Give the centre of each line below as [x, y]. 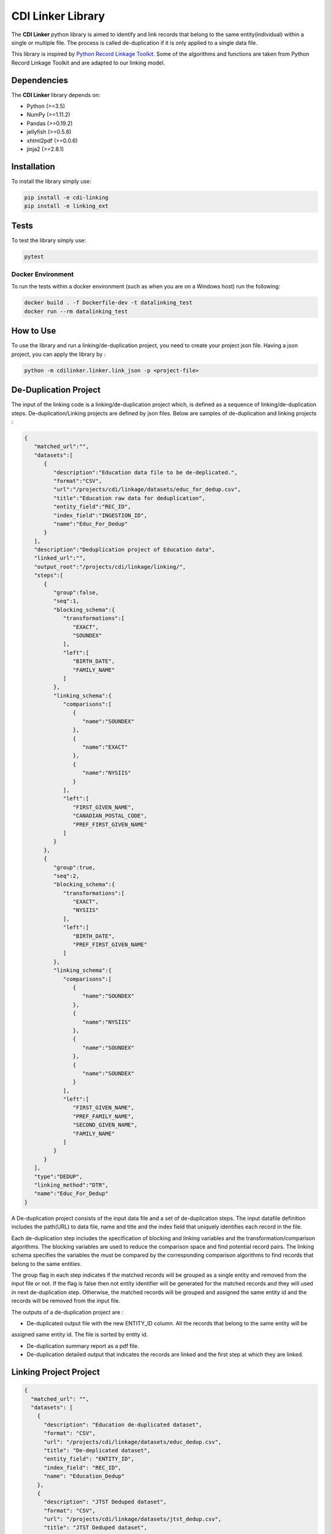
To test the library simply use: [49, 240]
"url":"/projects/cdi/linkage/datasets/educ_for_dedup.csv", [147, 490]
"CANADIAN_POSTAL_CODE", [110, 816]
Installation [33, 167]
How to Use [34, 331]
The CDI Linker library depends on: [56, 94]
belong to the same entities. [47, 1263]
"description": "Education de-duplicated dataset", [123, 1424]
